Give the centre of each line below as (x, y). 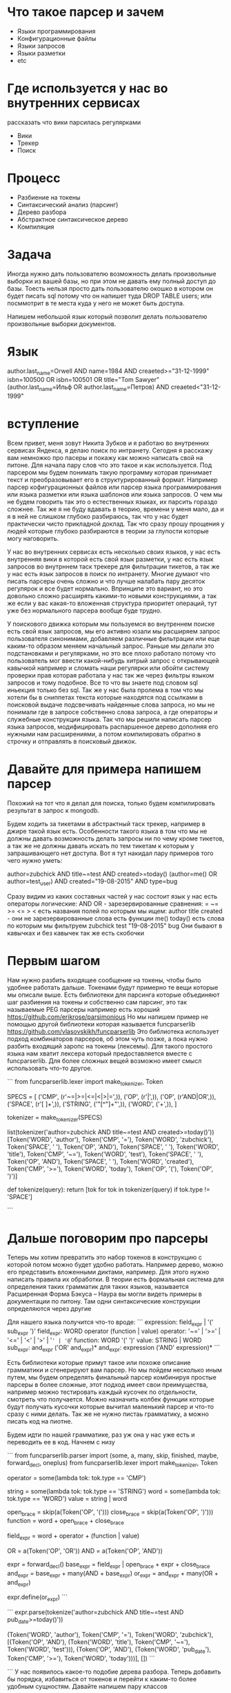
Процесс (34, 179)
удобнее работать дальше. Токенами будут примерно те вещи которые (113, 987)
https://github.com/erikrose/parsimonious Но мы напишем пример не (108, 1017)
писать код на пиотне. (40, 1421)
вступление (43, 424)
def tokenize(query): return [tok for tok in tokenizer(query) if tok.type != (109, 1189)
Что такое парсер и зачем (86, 12)
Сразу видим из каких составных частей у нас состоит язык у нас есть (112, 896)
